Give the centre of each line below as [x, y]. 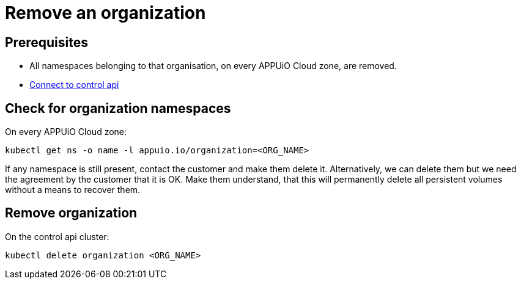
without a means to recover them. [73, 190]
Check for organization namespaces [118, 108]
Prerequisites [46, 42]
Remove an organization [105, 13]
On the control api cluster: [57, 236]
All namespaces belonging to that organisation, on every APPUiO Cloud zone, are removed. [213, 66]
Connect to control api [74, 85]
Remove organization [71, 213]
